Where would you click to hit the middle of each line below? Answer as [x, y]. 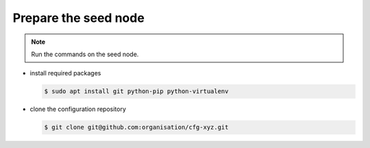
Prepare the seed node [79, 18]
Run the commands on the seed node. [85, 54]
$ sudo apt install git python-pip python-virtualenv [136, 91]
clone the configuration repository [78, 109]
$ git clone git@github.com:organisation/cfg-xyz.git [136, 127]
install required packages [65, 73]
